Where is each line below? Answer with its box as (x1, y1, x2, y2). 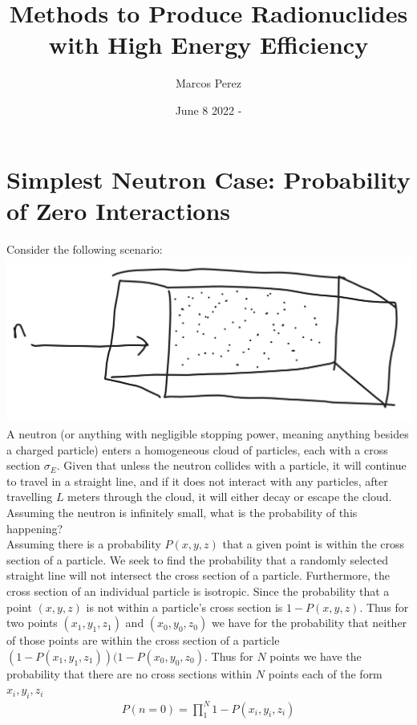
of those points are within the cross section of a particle (6, 632, 280, 649)
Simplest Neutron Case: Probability (6, 162, 411, 195)
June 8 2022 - (175, 101, 242, 118)
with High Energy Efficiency (48, 28, 369, 61)
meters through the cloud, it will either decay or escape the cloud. (67, 488, 392, 505)
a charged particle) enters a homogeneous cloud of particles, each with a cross (6, 441, 388, 458)
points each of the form (268, 665, 383, 682)
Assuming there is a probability (6, 536, 161, 552)
